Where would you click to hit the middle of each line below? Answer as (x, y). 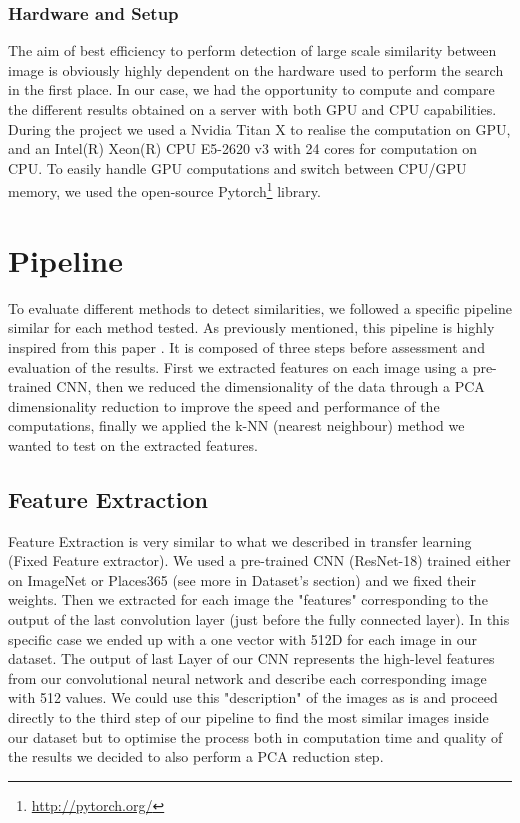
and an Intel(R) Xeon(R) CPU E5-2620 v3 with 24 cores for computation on (243, 148)
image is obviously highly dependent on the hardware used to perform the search (256, 69)
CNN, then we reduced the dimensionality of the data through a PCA (270, 386)
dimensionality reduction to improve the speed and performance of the (224, 405)
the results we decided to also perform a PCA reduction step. (196, 756)
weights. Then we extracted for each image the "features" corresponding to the (248, 599)
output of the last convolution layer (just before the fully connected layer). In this (259, 619)
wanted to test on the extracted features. (133, 444)
